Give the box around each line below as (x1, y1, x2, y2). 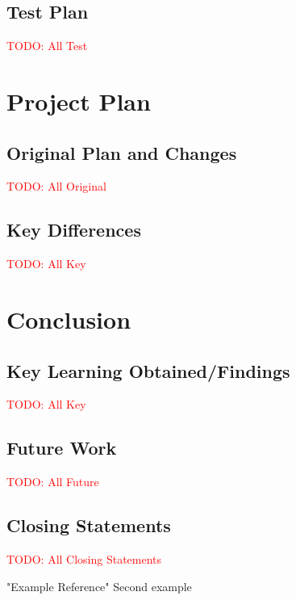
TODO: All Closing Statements (6, 550, 162, 567)
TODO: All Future (6, 473, 99, 490)
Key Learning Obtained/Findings (6, 358, 290, 383)
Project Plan (6, 84, 151, 117)
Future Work (6, 435, 117, 460)
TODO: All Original (6, 178, 106, 195)
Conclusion (6, 302, 131, 335)
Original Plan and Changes (6, 140, 237, 165)
